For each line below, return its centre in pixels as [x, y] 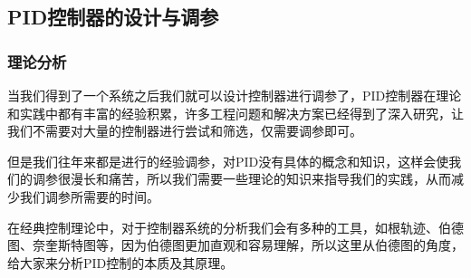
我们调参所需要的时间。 [89, 196]
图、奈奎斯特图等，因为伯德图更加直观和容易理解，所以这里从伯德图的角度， [235, 245]
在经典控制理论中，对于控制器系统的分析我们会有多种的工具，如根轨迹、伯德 [235, 227]
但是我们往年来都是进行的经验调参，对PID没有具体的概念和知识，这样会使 [228, 161]
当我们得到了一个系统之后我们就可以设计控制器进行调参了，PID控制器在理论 [235, 95]
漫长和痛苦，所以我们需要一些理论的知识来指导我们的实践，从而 [260, 179]
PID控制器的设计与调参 [113, 17]
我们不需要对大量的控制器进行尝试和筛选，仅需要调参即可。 [185, 131]
